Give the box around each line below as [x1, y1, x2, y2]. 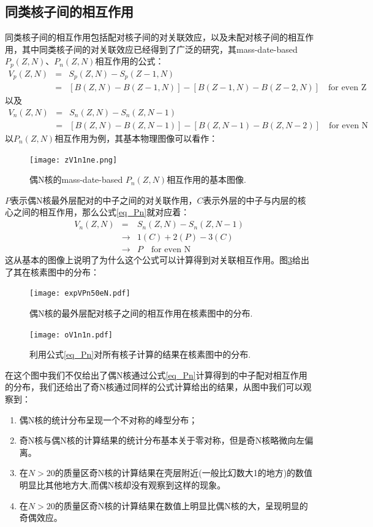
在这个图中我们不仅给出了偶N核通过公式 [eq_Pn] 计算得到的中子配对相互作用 [5, 368, 307, 381]
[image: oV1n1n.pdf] [29, 330, 113, 339]
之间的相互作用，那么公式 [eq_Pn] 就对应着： [13, 206, 190, 218]
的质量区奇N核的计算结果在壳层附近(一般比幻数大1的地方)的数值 [55, 466, 313, 479]
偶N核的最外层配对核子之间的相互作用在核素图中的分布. [29, 306, 253, 319]
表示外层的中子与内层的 [203, 193, 298, 206]
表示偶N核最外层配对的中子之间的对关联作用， [10, 193, 197, 206]
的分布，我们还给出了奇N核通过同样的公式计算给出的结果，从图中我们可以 [5, 380, 303, 393]
